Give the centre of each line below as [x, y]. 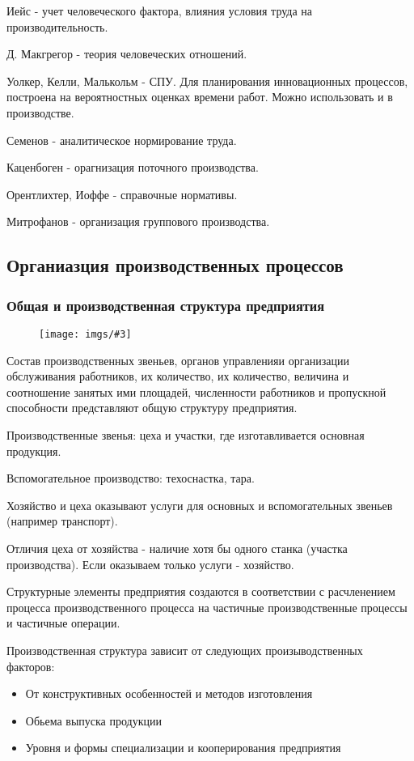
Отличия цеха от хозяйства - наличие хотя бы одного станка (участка [177, 548]
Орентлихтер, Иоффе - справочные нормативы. [122, 194]
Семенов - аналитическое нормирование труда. [122, 140]
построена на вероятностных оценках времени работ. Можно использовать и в [200, 97]
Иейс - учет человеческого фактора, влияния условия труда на [160, 11]
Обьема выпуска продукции [93, 720]
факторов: [31, 666]
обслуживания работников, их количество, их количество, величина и [178, 376]
